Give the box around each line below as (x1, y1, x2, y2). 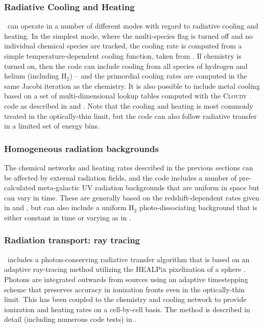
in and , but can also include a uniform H (4, 202, 134, 213)
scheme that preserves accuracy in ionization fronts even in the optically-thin (4, 284, 245, 294)
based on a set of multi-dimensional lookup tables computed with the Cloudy (4, 90, 247, 101)
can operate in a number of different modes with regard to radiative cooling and (7, 20, 258, 31)
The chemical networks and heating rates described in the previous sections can (4, 162, 253, 172)
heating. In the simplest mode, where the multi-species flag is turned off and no (4, 30, 253, 41)
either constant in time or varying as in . (4, 212, 131, 222)
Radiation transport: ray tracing (4, 234, 140, 246)
